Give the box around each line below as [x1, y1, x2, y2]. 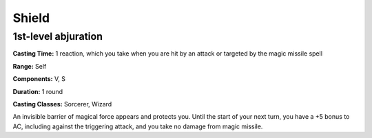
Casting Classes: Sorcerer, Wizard [12, 100, 112, 108]
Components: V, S [12, 75, 65, 83]
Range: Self [12, 62, 47, 70]
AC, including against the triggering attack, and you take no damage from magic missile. [12, 122, 263, 130]
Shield [12, 10, 50, 25]
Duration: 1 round [12, 87, 63, 95]
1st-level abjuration [12, 30, 103, 43]
